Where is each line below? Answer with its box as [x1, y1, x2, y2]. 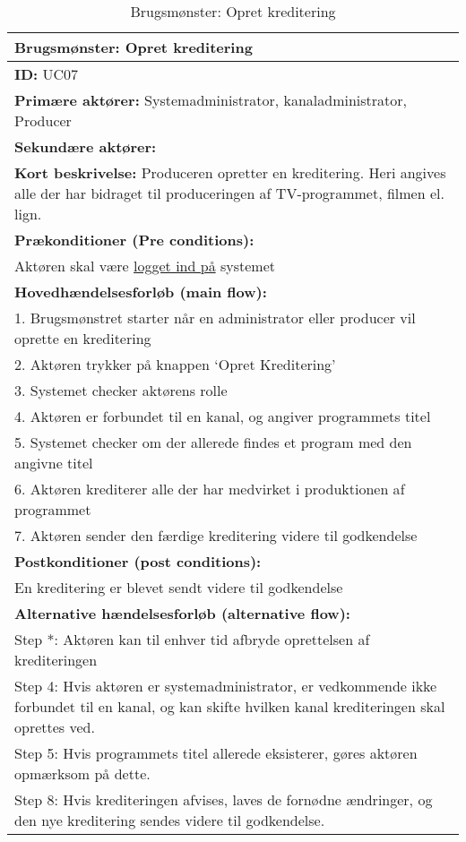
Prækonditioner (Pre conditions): [14, 229, 255, 250]
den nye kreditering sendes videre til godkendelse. [14, 810, 325, 830]
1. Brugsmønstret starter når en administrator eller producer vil [14, 307, 416, 328]
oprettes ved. [14, 717, 95, 737]
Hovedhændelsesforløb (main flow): [14, 281, 267, 302]
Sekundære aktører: [14, 136, 157, 157]
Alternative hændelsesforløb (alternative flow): [14, 603, 350, 623]
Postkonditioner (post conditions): [14, 551, 262, 571]
